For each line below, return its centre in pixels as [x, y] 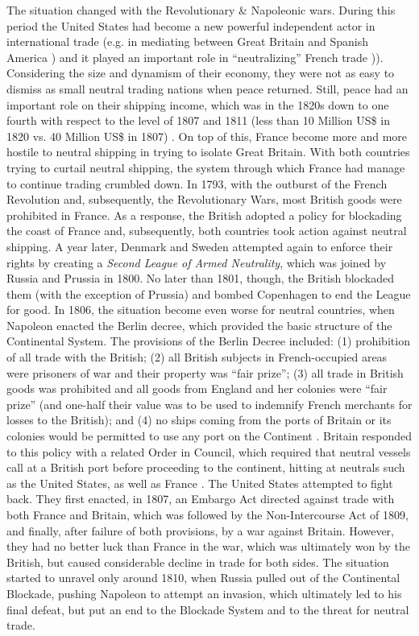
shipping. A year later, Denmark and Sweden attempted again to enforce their [200, 246]
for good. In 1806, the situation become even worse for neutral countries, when [201, 310]
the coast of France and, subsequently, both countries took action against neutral [207, 231]
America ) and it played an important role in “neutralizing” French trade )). [195, 57]
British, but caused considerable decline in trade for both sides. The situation [198, 562]
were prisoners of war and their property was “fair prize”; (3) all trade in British [205, 372]
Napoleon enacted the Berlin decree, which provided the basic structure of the [199, 325]
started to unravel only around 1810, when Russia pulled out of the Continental [203, 578]
